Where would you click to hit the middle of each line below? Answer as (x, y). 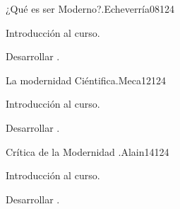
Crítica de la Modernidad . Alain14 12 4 (88, 151)
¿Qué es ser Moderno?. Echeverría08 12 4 (90, 9)
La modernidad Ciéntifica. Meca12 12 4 (86, 80)
